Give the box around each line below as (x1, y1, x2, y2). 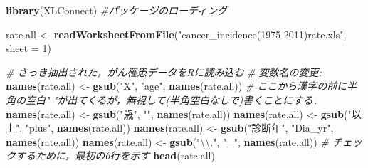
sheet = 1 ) (6, 41, 51, 56)
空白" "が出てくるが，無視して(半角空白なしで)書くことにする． (25, 92, 323, 107)
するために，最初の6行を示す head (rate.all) (15, 148, 215, 163)
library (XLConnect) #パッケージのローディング (6, 3, 228, 17)
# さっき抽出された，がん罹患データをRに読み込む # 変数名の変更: (6, 64, 322, 79)
